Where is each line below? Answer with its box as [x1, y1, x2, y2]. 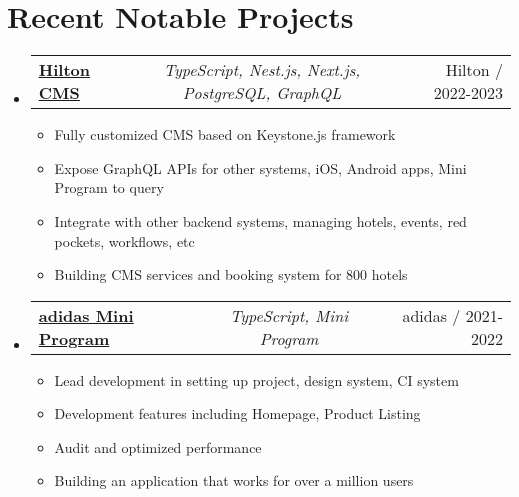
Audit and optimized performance [54, 436, 262, 457]
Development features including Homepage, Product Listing [54, 403, 421, 424]
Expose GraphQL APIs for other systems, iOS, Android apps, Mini [54, 157, 467, 178]
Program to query [54, 177, 164, 198]
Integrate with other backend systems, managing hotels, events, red [54, 210, 467, 231]
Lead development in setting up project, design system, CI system [54, 369, 459, 390]
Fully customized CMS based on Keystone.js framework [54, 124, 396, 145]
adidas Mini [38, 303, 134, 327]
